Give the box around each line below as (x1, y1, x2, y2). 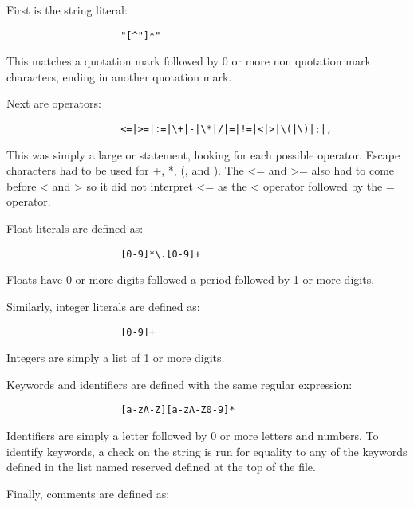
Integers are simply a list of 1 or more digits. (6, 349, 225, 366)
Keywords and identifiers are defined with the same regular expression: (6, 375, 353, 392)
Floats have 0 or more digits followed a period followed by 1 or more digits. (6, 271, 375, 288)
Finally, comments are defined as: (6, 485, 170, 501)
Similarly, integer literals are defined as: (6, 297, 200, 314)
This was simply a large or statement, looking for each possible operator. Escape (6, 146, 400, 163)
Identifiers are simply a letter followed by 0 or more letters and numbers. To (6, 427, 379, 443)
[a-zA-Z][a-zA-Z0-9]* (120, 404, 235, 416)
